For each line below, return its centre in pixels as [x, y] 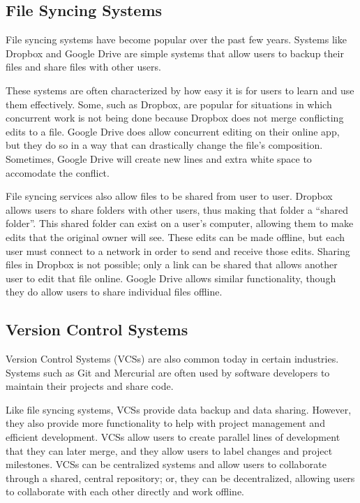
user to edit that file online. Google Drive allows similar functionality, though [171, 278]
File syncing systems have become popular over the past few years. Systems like [176, 39]
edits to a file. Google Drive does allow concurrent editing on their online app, [173, 131]
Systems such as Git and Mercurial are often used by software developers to [168, 372]
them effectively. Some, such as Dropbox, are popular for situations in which [169, 104]
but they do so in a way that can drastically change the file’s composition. [164, 145]
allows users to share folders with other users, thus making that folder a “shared [177, 209]
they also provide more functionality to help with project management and [165, 423]
